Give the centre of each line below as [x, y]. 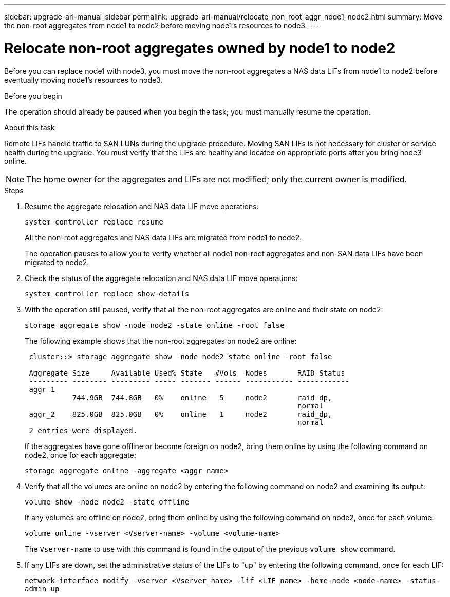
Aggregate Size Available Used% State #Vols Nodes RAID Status [187, 373]
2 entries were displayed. [83, 430]
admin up [42, 589]
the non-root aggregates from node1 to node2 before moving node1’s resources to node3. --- [162, 25]
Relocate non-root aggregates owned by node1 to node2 [200, 48]
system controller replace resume [94, 222]
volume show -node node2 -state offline [107, 502]
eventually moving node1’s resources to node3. [83, 80]
